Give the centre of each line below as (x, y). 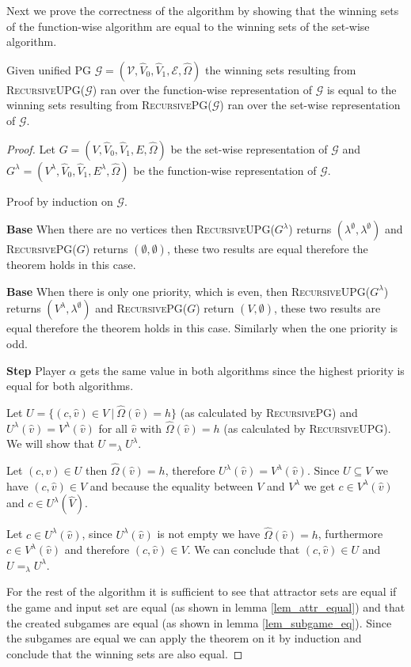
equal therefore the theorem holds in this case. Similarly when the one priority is (202, 328)
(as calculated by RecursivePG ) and (269, 412)
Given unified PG (49, 69)
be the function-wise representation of (225, 170)
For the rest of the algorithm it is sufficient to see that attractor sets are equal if (202, 591)
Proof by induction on (60, 201)
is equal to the (362, 89)
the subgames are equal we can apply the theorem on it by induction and (184, 638)
